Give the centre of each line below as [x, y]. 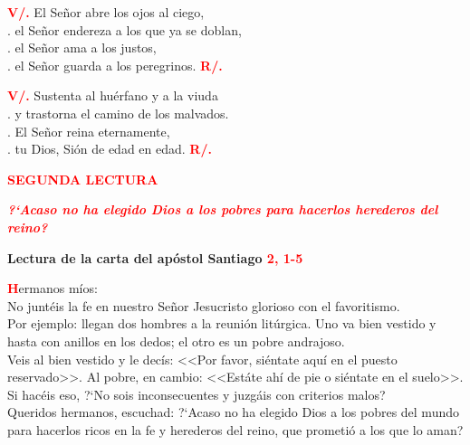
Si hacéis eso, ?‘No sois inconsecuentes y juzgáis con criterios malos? [197, 394]
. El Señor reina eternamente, [89, 131]
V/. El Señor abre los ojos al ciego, [106, 12]
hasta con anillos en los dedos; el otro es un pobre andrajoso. [176, 341]
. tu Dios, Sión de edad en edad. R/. [110, 149]
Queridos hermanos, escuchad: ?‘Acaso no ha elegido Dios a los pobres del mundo [233, 412]
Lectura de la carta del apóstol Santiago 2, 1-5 [155, 257]
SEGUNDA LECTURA [83, 179]
